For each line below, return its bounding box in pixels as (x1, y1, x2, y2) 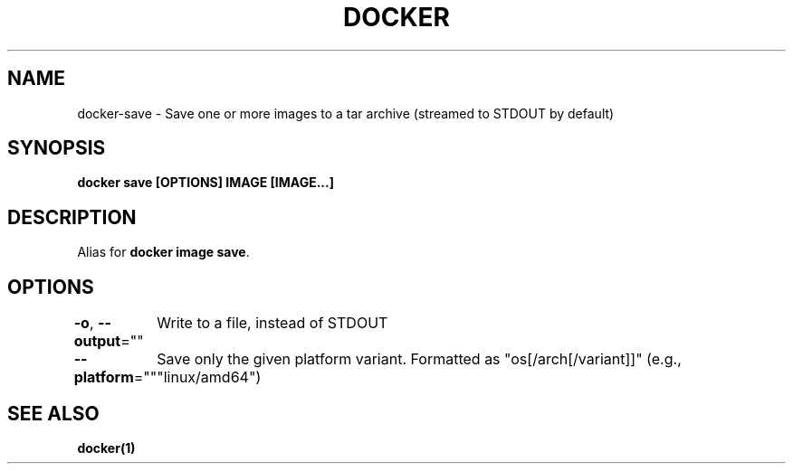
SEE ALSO (7, 401, 100, 425)
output (73, 332, 121, 351)
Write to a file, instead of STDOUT (157, 314, 388, 333)
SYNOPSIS (7, 137, 106, 160)
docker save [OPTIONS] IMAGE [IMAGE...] (77, 174, 334, 191)
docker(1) (77, 439, 136, 456)
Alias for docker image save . (77, 244, 250, 260)
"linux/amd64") (157, 368, 262, 387)
